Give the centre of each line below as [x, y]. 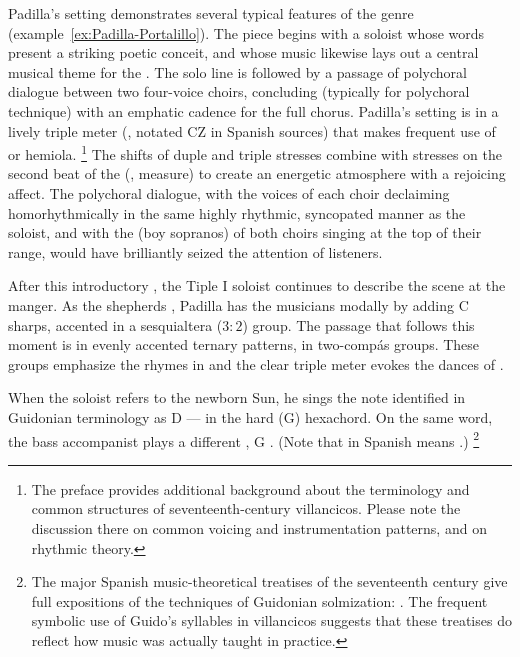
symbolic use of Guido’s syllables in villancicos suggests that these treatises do [271, 620]
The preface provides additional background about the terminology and [250, 488]
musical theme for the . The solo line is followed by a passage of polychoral [237, 71]
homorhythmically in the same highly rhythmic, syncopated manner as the [237, 212]
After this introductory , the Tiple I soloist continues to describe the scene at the [257, 285]
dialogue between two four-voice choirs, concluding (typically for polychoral [239, 91]
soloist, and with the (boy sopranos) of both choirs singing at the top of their [245, 232]
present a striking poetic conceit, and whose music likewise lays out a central [243, 52]
